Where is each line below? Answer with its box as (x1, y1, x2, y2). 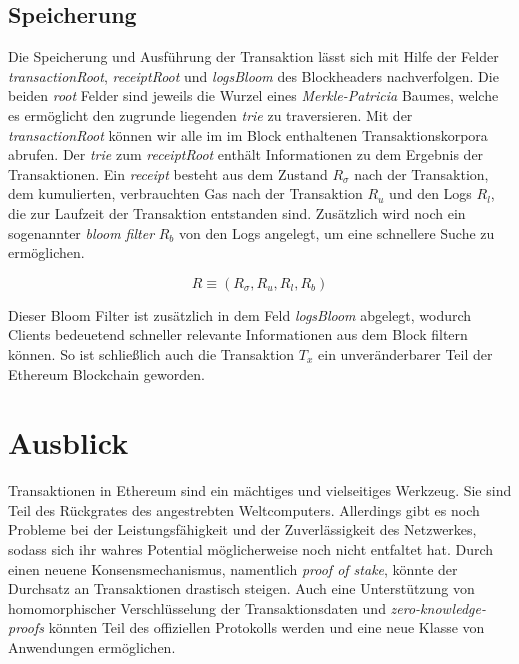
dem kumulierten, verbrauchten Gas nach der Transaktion (8, 183, 363, 204)
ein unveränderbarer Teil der (318, 343, 493, 364)
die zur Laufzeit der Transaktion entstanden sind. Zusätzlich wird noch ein (8, 202, 466, 223)
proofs (8, 617, 44, 638)
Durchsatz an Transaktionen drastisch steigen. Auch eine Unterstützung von (8, 578, 475, 599)
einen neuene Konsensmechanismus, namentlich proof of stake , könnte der (8, 558, 458, 579)
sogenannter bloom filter (8, 222, 155, 243)
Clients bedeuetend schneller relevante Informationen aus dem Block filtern (8, 324, 468, 345)
